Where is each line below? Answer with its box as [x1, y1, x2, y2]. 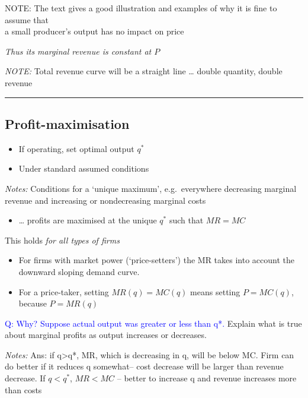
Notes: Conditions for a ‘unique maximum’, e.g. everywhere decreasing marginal [5, 182, 297, 194]
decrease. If [5, 372, 46, 384]
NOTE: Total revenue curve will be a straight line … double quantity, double [5, 65, 283, 77]
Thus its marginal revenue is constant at [5, 45, 152, 57]
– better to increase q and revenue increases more [117, 372, 297, 384]
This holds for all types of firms [5, 233, 120, 246]
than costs [5, 383, 42, 396]
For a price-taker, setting [18, 285, 109, 298]
